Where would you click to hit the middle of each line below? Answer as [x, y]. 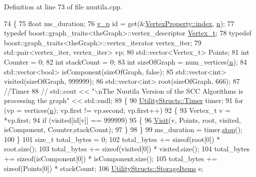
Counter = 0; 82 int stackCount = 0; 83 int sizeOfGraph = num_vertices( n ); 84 [126, 61]
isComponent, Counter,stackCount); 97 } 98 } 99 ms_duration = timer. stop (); [123, 129]
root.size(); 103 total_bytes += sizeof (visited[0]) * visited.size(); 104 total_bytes [127, 149]
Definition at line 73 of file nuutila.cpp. [63, 6]
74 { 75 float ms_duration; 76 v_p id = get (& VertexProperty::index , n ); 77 [119, 23]
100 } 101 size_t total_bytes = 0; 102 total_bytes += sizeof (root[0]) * [112, 139]
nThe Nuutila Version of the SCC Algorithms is [171, 90]
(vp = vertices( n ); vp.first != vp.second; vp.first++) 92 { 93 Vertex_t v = [117, 110]
